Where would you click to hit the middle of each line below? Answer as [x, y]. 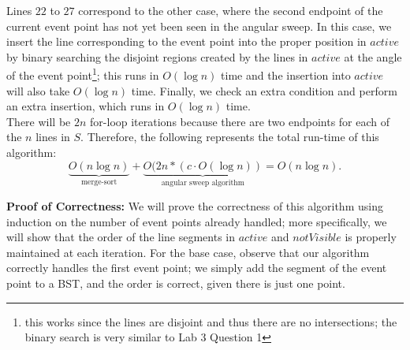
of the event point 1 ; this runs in [83, 74]
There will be [39, 121]
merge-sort [99, 182]
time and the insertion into [286, 75]
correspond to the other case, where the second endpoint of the [231, 10]
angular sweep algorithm [203, 183]
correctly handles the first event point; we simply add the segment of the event [197, 268]
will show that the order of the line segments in [121, 237]
